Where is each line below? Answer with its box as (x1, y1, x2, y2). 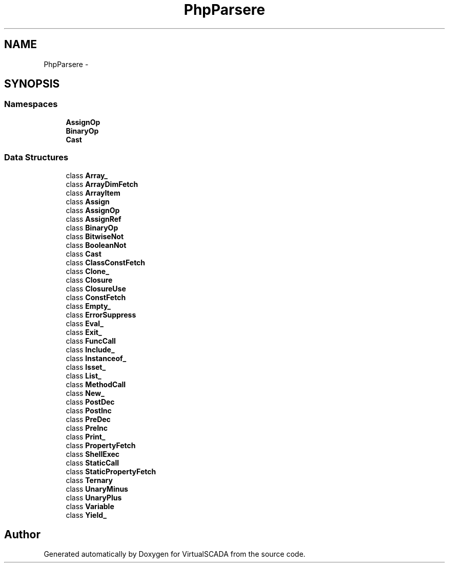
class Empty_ (66, 301, 111, 310)
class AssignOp (66, 205, 120, 215)
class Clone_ (66, 266, 109, 276)
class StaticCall (66, 458, 119, 467)
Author (4, 528, 40, 541)
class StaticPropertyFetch (66, 467, 156, 476)
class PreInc (66, 423, 108, 432)
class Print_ (66, 432, 106, 441)
